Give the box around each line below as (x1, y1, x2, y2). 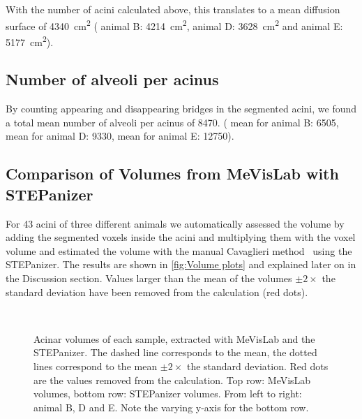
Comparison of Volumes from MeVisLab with (6, 163, 339, 184)
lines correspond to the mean (33, 359, 158, 374)
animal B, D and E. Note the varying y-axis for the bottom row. (33, 399, 309, 414)
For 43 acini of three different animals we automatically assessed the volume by (6, 216, 345, 230)
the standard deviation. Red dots (186, 359, 329, 374)
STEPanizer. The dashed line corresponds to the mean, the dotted (33, 345, 317, 360)
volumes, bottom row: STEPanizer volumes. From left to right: (33, 386, 302, 401)
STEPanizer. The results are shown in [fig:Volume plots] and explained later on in (6, 257, 356, 272)
